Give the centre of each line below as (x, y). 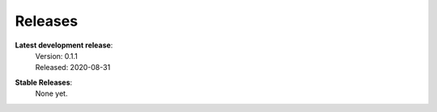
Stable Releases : (44, 82)
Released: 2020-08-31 (73, 68)
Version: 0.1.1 (57, 56)
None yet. (51, 93)
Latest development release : (64, 45)
